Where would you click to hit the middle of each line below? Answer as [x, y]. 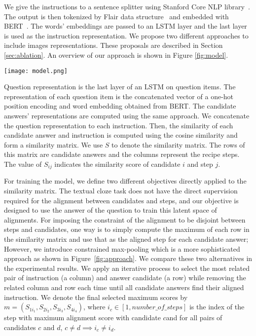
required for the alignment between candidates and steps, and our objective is [121, 200]
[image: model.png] [36, 71]
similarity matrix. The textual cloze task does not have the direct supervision [121, 191]
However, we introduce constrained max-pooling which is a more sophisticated [122, 248]
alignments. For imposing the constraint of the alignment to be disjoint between [125, 219]
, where [94, 307]
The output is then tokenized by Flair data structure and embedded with [116, 16]
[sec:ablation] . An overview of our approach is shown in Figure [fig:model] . [116, 55]
